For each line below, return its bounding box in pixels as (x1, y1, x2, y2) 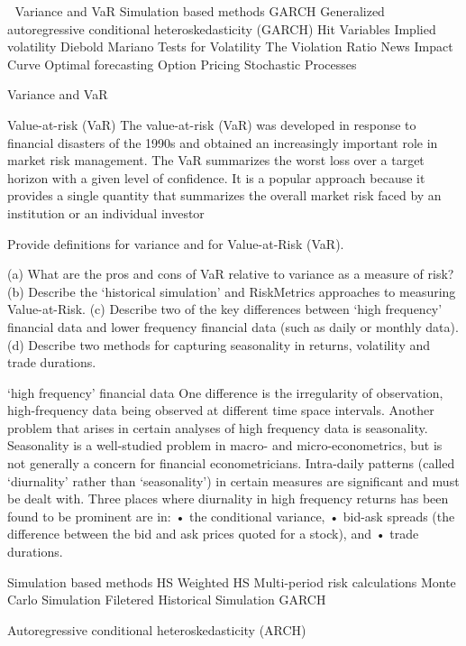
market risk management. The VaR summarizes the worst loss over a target (7, 151, 425, 170)
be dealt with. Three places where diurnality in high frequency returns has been (7, 489, 449, 508)
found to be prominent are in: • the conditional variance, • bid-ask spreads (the (7, 506, 455, 525)
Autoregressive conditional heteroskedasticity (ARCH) (7, 620, 306, 639)
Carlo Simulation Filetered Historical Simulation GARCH (7, 590, 326, 609)
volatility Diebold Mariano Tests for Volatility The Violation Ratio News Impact (7, 37, 453, 56)
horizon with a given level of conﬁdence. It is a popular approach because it (7, 168, 425, 187)
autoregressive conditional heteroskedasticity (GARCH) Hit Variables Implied (7, 19, 436, 38)
